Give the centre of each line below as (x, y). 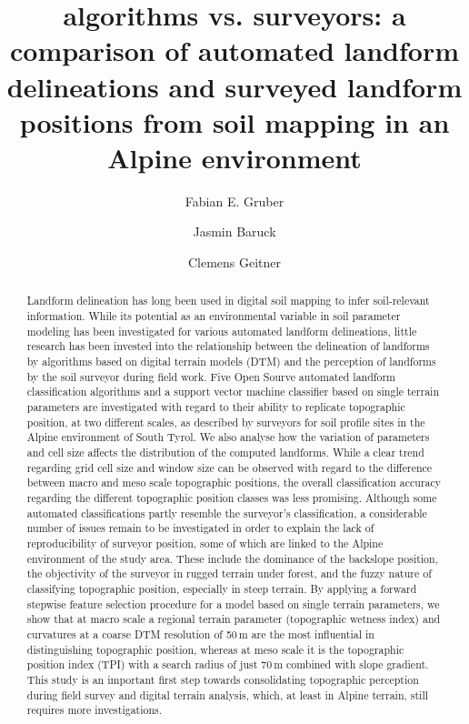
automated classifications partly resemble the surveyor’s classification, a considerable (227, 513)
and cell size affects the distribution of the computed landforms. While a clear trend (225, 452)
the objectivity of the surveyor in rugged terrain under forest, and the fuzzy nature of (229, 573)
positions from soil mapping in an (234, 121)
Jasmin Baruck (234, 231)
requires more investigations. (95, 710)
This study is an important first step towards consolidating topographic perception (223, 679)
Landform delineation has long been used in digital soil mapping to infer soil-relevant (228, 301)
